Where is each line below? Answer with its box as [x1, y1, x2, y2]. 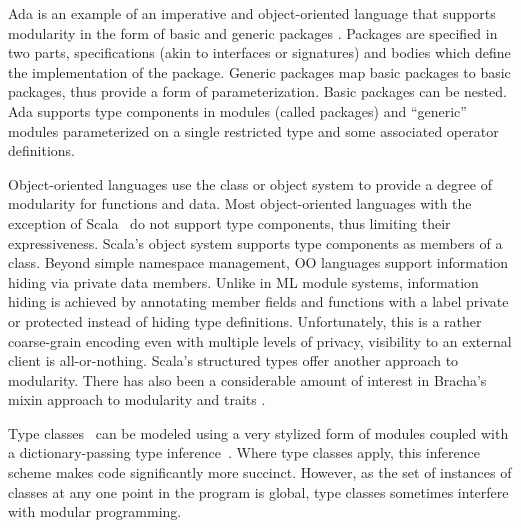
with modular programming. [8, 501, 182, 522]
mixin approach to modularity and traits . [8, 389, 266, 410]
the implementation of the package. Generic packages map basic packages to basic [8, 61, 511, 82]
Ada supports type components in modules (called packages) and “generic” [8, 100, 467, 121]
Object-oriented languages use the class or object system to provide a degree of [8, 173, 492, 194]
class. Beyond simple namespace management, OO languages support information [8, 252, 509, 273]
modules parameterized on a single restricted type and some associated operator [8, 120, 499, 141]
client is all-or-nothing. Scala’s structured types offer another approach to [8, 350, 459, 371]
